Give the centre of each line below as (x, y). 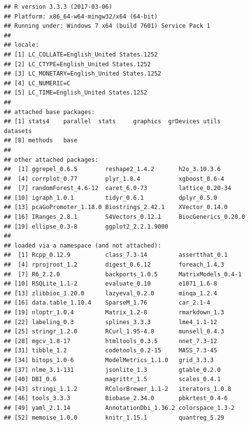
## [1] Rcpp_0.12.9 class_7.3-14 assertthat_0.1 (116, 255)
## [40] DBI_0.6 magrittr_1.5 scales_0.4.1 (112, 379)
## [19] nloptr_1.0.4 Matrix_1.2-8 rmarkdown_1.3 (114, 312)
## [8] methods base (41, 141)
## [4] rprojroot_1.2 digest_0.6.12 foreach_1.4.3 (114, 265)
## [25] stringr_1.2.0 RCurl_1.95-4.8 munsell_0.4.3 (114, 332)
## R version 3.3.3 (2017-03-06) (58, 7)
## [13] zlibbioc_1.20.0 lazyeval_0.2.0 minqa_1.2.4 (111, 293)
